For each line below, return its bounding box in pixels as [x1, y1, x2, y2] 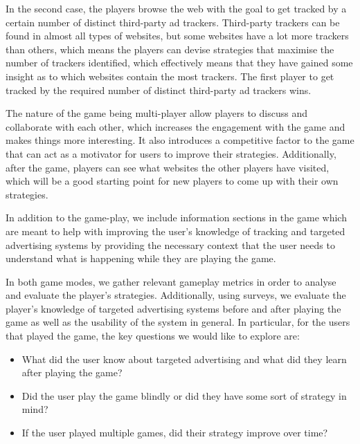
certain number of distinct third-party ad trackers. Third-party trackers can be [6, 15, 340, 29]
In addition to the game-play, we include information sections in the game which [6, 210, 347, 225]
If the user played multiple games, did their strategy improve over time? [21, 425, 328, 440]
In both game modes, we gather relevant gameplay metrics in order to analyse [6, 274, 336, 288]
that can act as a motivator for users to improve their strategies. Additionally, [6, 146, 336, 160]
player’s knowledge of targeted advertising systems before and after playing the [6, 301, 341, 315]
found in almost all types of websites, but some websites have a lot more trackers [6, 28, 349, 43]
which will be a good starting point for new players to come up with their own [6, 174, 339, 188]
